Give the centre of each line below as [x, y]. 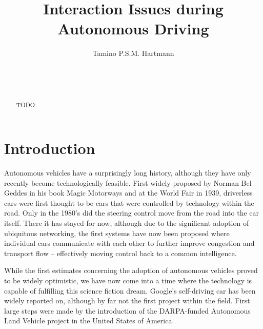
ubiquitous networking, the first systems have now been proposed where [117, 233]
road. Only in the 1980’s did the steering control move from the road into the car [131, 213]
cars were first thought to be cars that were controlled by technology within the [129, 202]
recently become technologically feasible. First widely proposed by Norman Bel [128, 182]
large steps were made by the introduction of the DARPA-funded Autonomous [127, 310]
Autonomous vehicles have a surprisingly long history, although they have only [128, 173]
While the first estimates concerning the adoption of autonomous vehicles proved [131, 270]
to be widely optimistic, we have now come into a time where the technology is [128, 280]
